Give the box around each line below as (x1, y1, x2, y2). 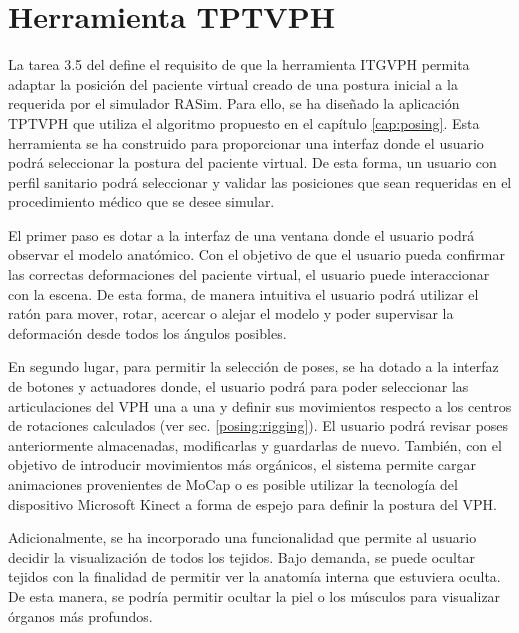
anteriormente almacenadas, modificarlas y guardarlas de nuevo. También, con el (8, 434, 502, 455)
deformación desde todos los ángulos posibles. (8, 322, 287, 343)
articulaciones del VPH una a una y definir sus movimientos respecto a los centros (8, 395, 512, 416)
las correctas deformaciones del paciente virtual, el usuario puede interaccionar (8, 264, 490, 285)
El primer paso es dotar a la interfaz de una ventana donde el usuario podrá (8, 224, 475, 245)
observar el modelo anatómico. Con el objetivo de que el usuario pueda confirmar (8, 244, 505, 265)
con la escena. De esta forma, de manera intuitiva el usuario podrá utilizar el (8, 283, 479, 304)
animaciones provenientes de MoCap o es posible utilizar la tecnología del (8, 474, 458, 494)
